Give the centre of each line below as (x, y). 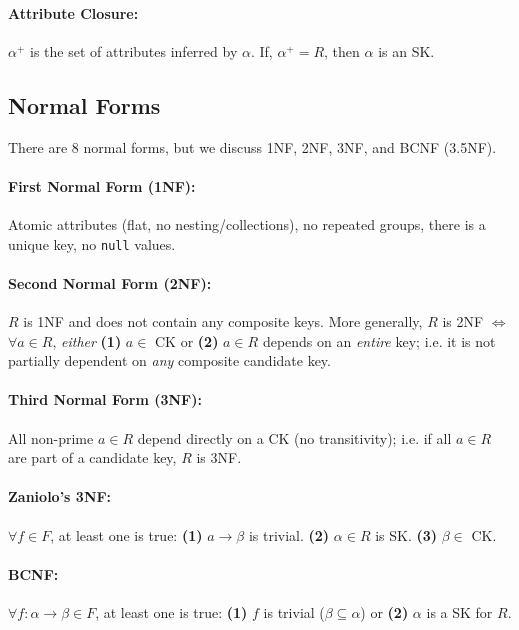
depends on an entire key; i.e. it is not (379, 340)
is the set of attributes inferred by (134, 50)
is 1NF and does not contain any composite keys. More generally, (223, 321)
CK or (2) (187, 340)
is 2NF (463, 321)
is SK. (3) (406, 534)
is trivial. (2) (289, 534)
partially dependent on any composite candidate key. (169, 360)
